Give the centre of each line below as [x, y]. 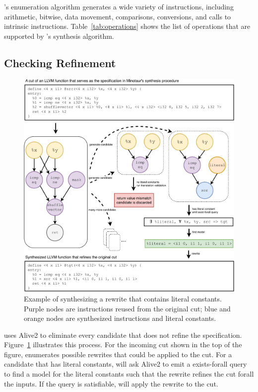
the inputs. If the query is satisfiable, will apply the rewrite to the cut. [111, 383]
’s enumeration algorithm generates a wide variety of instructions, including [119, 6]
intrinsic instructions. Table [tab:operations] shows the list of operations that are [127, 26]
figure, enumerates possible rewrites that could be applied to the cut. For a [118, 354]
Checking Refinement [60, 62]
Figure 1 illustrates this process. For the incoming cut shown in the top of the [123, 344]
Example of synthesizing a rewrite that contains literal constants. [123, 298]
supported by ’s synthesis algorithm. [59, 36]
